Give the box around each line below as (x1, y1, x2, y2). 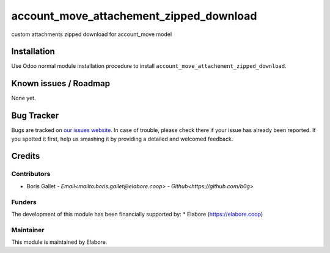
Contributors (11, 170, 51, 178)
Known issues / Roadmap (11, 78, 110, 89)
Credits (11, 151, 40, 161)
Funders (11, 197, 37, 206)
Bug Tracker (11, 111, 59, 121)
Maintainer (11, 226, 45, 234)
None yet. (11, 95, 36, 102)
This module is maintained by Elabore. (11, 238, 108, 246)
